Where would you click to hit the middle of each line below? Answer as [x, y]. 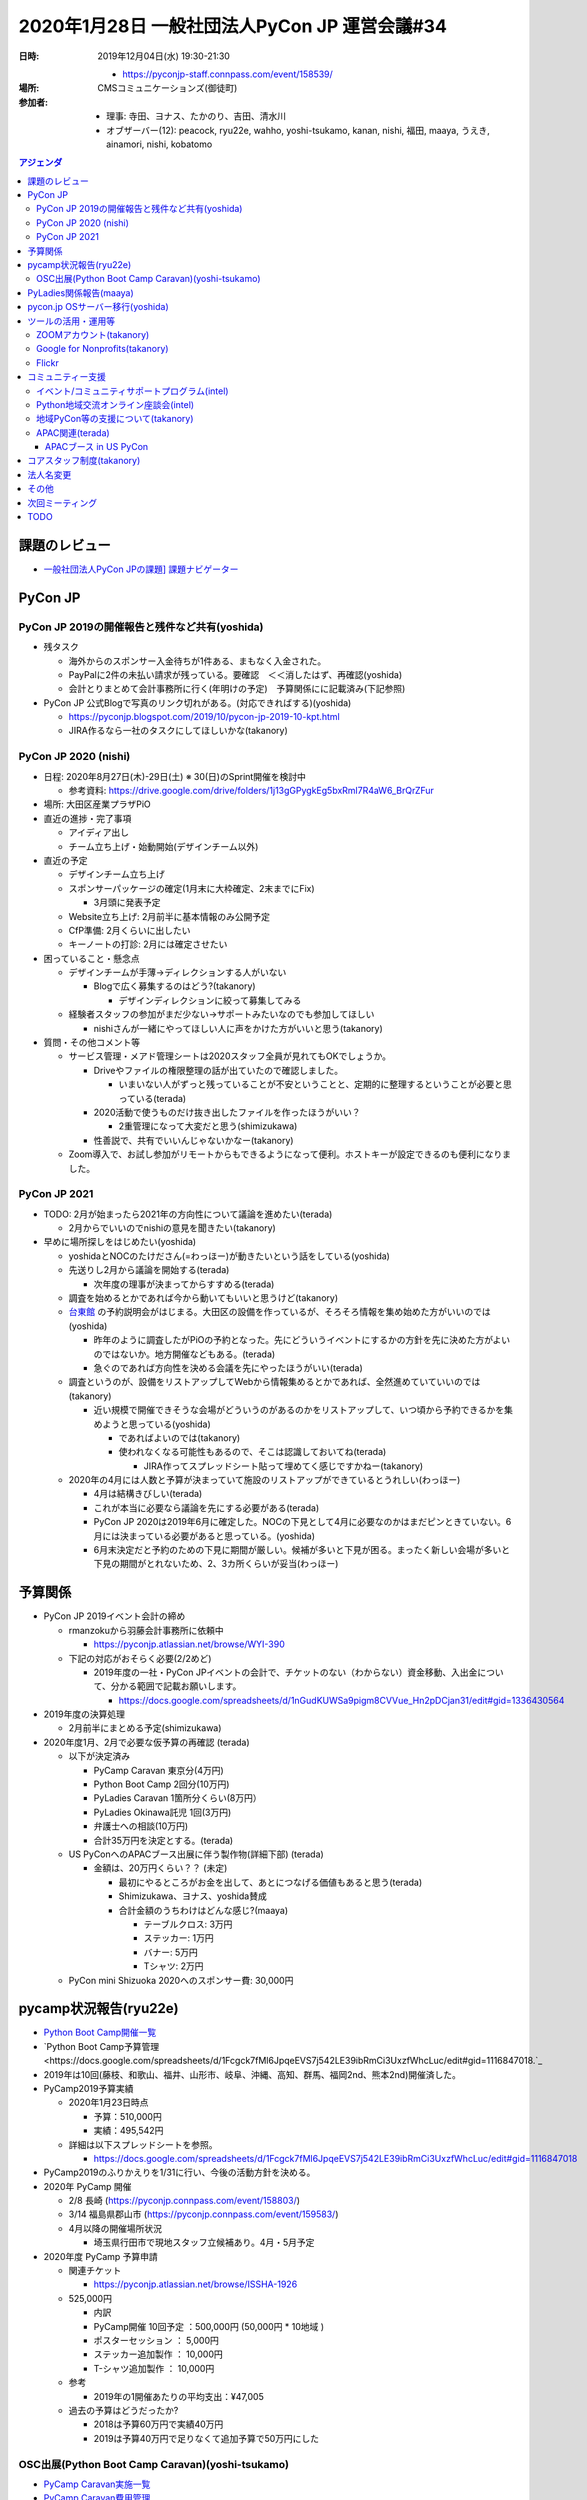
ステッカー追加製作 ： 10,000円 [158, 2354]
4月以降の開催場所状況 [115, 2228]
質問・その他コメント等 [91, 1042]
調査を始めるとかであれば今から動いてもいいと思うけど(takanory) [203, 1298]
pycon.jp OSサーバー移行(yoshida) [98, 307]
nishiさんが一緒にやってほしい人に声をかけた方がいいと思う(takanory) [238, 1028]
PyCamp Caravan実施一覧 [97, 2484]
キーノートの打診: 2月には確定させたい [148, 944]
